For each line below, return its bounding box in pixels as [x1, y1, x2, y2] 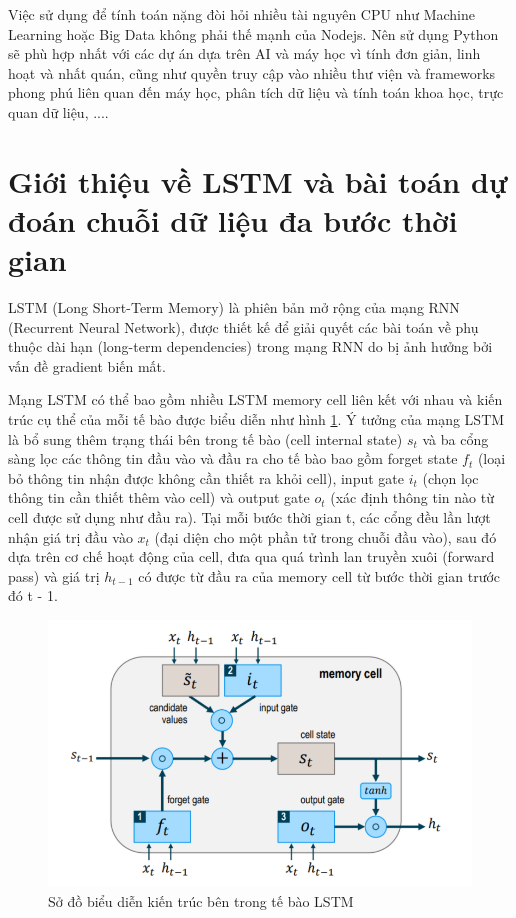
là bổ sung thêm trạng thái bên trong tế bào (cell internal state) [8, 428, 403, 449]
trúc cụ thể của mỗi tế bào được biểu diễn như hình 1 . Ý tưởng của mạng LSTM [8, 409, 505, 430]
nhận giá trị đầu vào [8, 526, 133, 547]
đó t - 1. [8, 585, 58, 606]
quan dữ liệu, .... [8, 101, 109, 122]
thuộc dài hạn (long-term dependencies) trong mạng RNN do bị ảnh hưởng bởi [8, 336, 493, 357]
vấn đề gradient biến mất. [8, 355, 166, 376]
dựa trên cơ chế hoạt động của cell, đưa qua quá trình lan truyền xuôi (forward [8, 546, 495, 567]
